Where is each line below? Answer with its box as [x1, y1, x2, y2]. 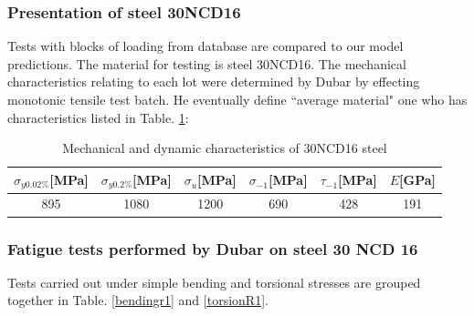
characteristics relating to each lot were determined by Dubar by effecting [7, 72, 420, 91]
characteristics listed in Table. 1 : [7, 107, 189, 127]
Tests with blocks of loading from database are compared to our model [7, 36, 404, 56]
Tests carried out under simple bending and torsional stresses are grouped [7, 272, 421, 291]
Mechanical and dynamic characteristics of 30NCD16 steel [62, 138, 387, 158]
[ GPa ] [399, 170, 436, 189]
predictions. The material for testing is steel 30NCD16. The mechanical [7, 54, 406, 73]
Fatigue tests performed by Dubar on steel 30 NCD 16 [7, 237, 418, 260]
